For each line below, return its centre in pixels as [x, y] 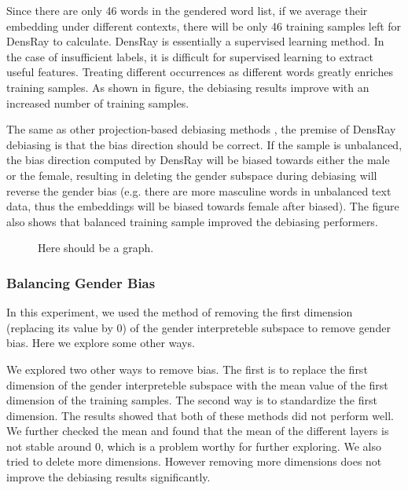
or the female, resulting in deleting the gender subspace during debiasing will [192, 175]
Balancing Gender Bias [81, 282]
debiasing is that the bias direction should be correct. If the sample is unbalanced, [204, 144]
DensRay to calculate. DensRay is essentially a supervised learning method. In [195, 41]
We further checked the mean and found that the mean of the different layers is [198, 431]
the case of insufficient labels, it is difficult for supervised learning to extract [190, 56]
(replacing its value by [60, 327]
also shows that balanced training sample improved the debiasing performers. [192, 221]
